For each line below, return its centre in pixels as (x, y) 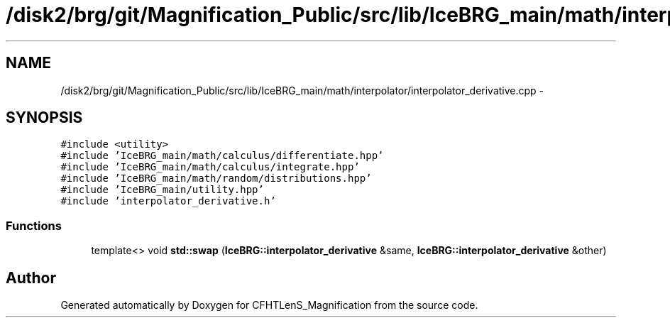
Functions (34, 225)
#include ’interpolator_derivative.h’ (168, 201)
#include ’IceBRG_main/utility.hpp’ (162, 190)
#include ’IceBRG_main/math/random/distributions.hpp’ (216, 179)
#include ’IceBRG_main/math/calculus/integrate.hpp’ (210, 167)
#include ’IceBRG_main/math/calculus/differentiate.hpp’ (222, 156)
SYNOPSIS (44, 118)
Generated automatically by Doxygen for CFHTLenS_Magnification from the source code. (269, 305)
